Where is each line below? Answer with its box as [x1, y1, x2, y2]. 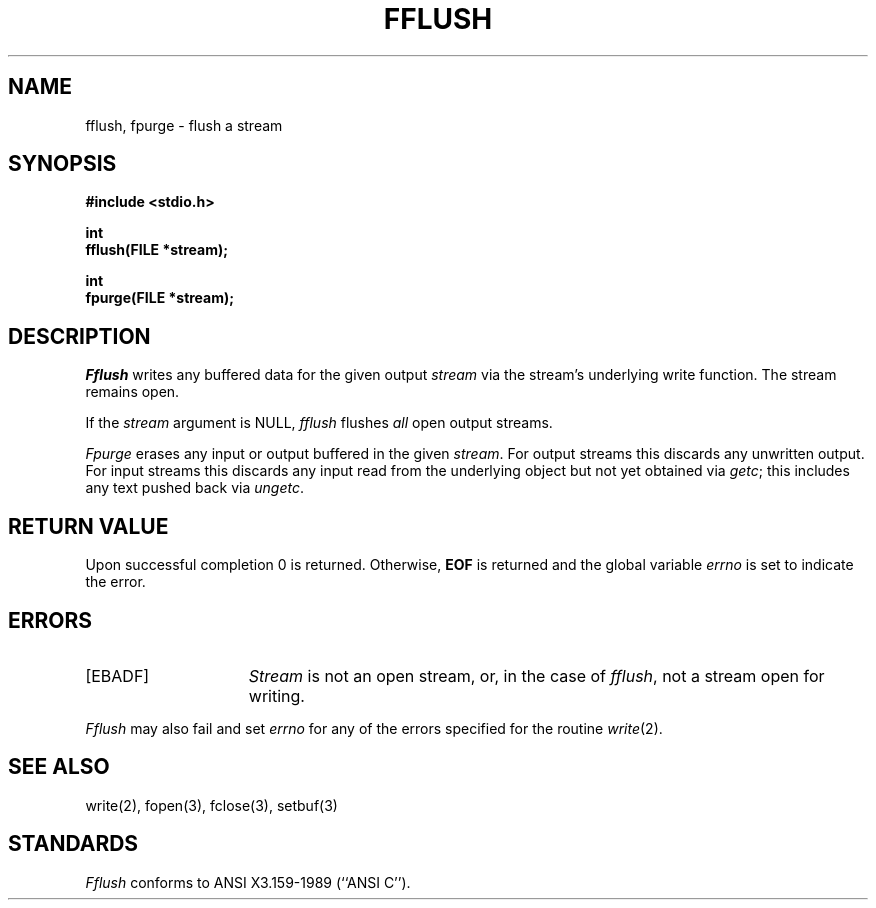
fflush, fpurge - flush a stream [85, 116, 283, 134]
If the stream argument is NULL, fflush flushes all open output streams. [85, 414, 553, 432]
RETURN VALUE [8, 513, 169, 539]
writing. [248, 685, 305, 706]
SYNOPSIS [8, 151, 117, 177]
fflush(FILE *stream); [85, 241, 229, 259]
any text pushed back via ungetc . [85, 479, 305, 497]
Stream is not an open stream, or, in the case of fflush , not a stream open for [248, 665, 825, 686]
